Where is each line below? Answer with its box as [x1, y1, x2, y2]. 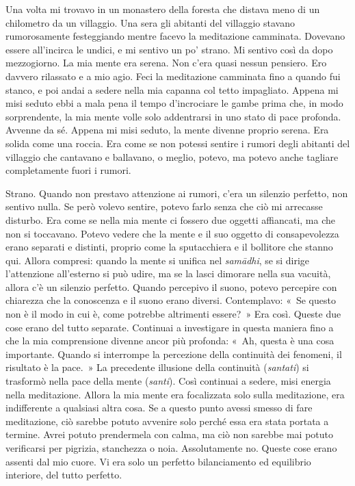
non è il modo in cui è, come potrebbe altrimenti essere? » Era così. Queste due [5, 307, 341, 321]
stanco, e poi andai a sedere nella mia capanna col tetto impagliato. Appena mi [5, 82, 339, 97]
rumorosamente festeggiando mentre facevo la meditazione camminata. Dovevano [5, 29, 345, 43]
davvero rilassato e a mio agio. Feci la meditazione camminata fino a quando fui [5, 68, 341, 83]
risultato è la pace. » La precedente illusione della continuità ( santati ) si [5, 360, 309, 374]
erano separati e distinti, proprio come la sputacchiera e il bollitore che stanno [5, 240, 333, 254]
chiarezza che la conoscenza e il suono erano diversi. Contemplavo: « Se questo [5, 293, 336, 307]
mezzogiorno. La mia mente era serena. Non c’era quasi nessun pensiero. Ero [5, 55, 327, 70]
